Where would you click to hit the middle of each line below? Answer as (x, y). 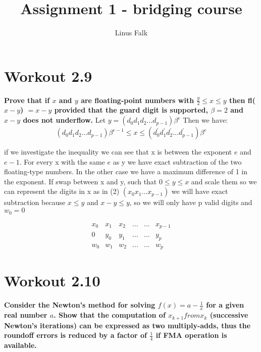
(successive (229, 315)
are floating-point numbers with (138, 100)
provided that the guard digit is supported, (131, 110)
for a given (225, 305)
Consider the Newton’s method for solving (80, 305)
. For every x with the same (62, 161)
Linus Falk (131, 33)
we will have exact (200, 191)
